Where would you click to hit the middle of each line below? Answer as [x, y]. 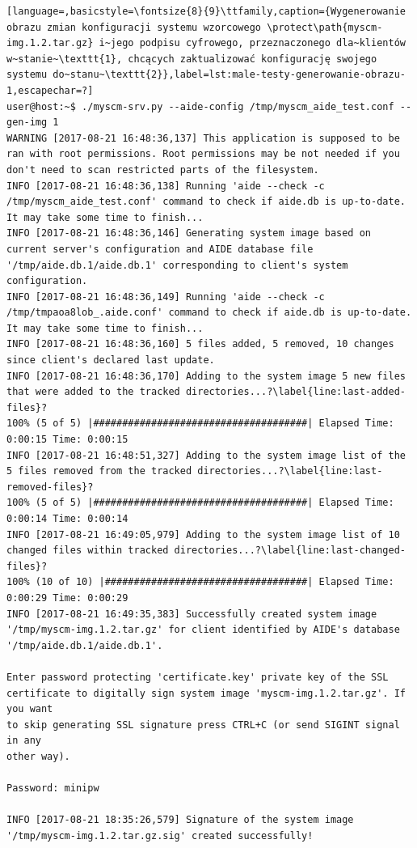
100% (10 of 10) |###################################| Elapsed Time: [200, 582]
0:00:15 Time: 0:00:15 [67, 440]
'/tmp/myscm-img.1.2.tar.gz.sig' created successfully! [160, 835]
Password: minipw [53, 789]
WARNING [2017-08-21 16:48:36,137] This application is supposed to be [203, 138]
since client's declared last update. [111, 360]
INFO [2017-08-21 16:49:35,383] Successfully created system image [192, 614]
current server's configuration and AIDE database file [160, 249]
